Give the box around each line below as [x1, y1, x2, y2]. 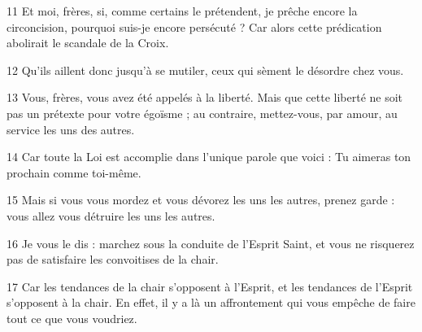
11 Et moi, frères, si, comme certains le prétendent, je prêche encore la [7, 2, 358, 19]
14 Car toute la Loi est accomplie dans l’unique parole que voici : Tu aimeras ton [7, 148, 411, 165]
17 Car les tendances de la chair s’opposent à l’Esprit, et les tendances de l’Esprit [7, 277, 413, 295]
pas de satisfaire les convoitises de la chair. [7, 251, 219, 268]
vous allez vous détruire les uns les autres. [7, 207, 215, 224]
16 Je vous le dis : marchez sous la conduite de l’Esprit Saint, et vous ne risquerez [7, 234, 415, 251]
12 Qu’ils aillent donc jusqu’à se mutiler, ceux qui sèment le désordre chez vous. [7, 61, 404, 78]
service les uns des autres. [7, 120, 135, 138]
